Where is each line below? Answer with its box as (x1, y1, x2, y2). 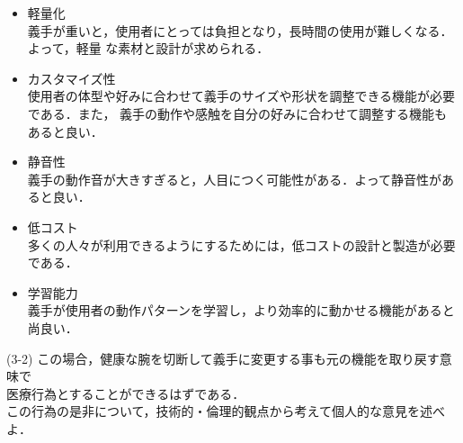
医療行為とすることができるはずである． (6, 384, 245, 402)
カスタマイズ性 (27, 68, 116, 87)
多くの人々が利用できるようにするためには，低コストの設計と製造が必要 (27, 235, 456, 254)
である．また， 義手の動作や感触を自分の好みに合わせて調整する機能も (27, 104, 448, 122)
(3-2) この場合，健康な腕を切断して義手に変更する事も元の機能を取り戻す (6, 348, 440, 367)
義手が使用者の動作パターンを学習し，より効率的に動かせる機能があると (27, 301, 455, 320)
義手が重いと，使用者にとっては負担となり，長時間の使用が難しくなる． (27, 21, 453, 40)
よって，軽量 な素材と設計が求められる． (27, 39, 270, 58)
